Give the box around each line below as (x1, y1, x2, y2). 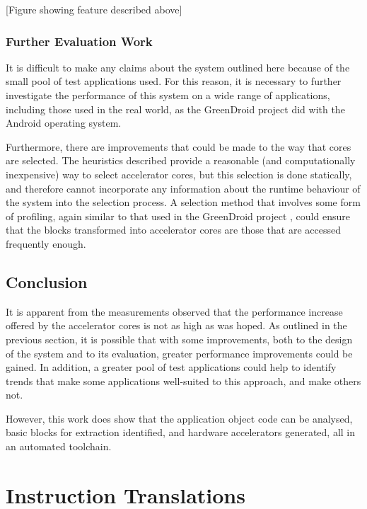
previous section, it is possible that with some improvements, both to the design (6, 331, 353, 346)
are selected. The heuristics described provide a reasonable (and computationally (6, 153, 356, 168)
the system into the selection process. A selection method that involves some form (6, 195, 361, 210)
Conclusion (6, 270, 88, 292)
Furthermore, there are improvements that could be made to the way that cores (6, 139, 351, 154)
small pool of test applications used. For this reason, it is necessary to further (6, 74, 342, 88)
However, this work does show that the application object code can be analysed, (6, 411, 353, 425)
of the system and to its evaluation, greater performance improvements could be (6, 345, 353, 360)
